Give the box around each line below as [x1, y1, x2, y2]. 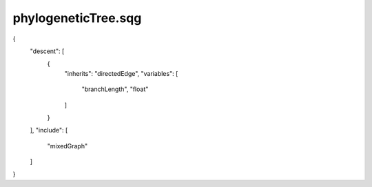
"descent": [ [30, 47, 65, 55]
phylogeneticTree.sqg [12, 10, 142, 26]
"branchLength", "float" [81, 85, 149, 93]
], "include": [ [30, 126, 68, 135]
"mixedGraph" [47, 141, 88, 150]
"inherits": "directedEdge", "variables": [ [64, 69, 178, 77]
